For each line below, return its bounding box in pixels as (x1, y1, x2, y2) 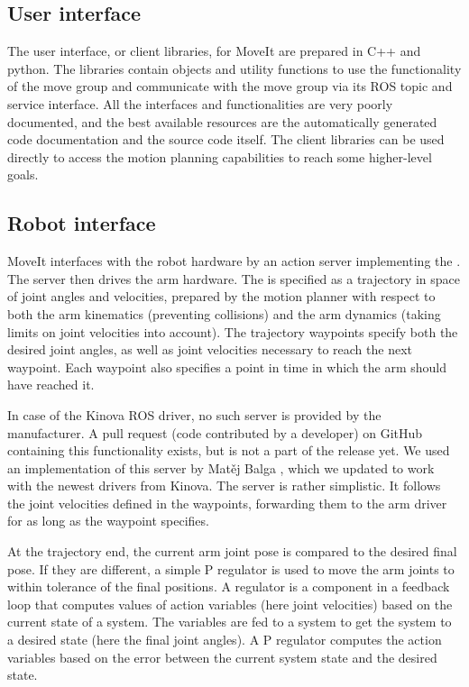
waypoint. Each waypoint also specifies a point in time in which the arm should (7, 357, 447, 376)
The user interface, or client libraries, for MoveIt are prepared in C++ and (7, 41, 421, 60)
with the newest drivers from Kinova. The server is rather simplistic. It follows (7, 476, 441, 495)
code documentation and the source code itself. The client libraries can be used (7, 130, 445, 149)
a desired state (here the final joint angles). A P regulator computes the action (7, 630, 442, 649)
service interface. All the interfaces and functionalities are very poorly (7, 94, 393, 113)
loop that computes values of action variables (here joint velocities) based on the (7, 594, 453, 613)
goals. (7, 165, 39, 184)
